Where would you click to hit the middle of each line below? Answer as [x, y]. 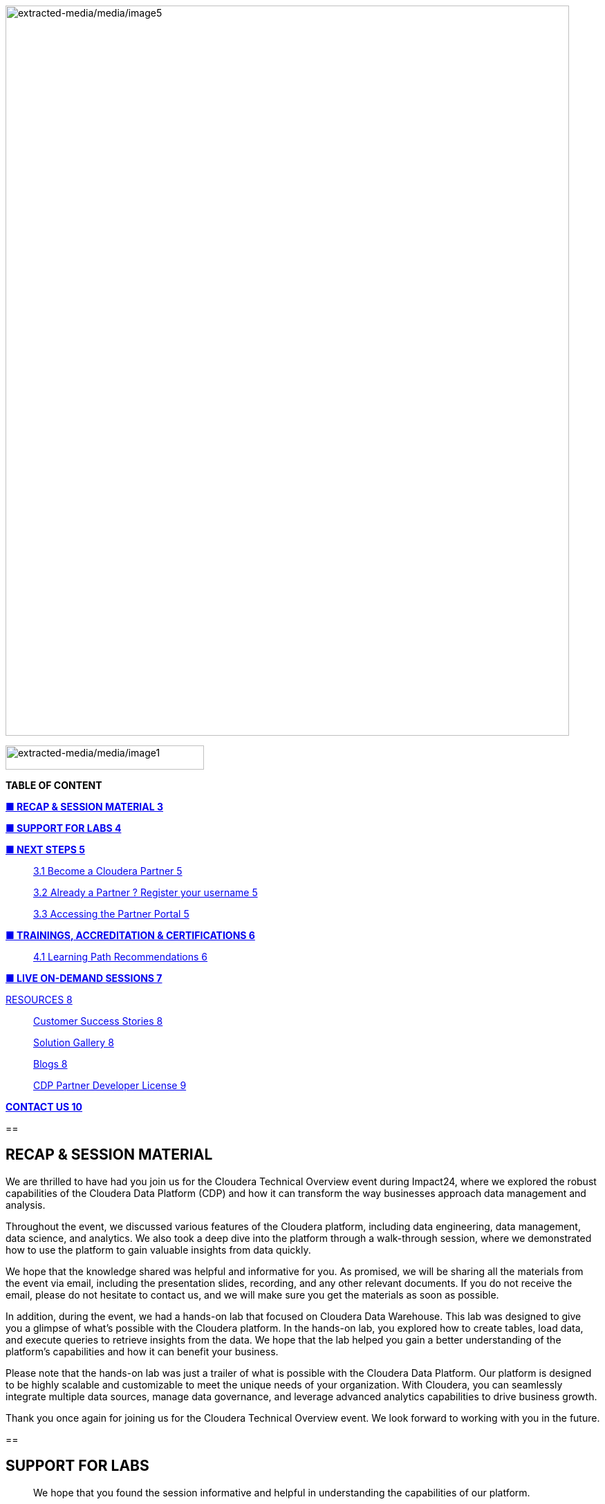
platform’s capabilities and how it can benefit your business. [142, 1351]
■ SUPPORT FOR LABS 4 [64, 828]
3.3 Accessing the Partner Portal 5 [111, 914]
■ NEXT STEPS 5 [45, 850]
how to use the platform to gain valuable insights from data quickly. [158, 1250]
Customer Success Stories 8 [98, 1021]
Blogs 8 [50, 1064]
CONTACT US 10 [44, 1107]
